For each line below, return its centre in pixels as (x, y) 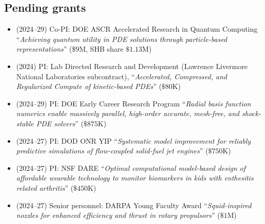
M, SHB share (101, 49)
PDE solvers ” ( (60, 123)
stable (25, 123)
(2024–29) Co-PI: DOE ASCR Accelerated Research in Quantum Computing (137, 29)
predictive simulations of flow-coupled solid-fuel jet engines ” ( (112, 151)
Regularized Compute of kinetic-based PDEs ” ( (89, 86)
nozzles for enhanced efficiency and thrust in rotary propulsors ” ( (118, 215)
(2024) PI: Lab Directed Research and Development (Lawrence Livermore (132, 66)
